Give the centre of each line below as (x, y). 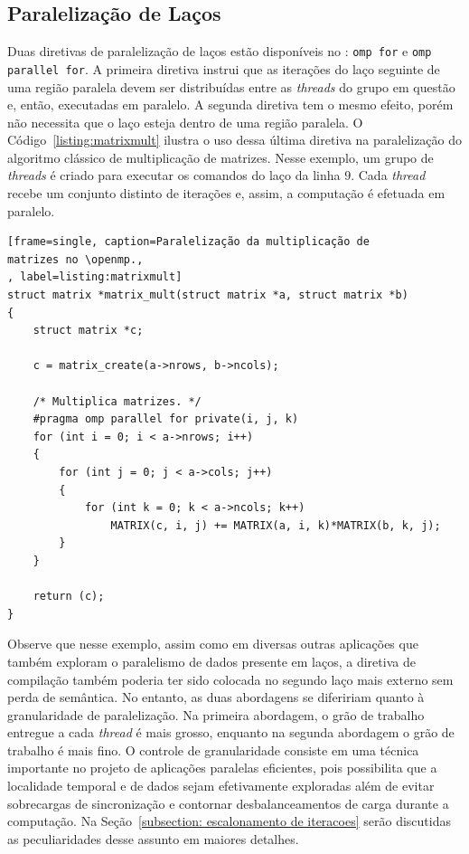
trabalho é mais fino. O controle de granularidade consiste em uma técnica (213, 750)
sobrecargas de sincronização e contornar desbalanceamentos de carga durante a (228, 803)
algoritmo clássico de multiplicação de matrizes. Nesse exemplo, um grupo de (220, 157)
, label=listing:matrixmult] (95, 277)
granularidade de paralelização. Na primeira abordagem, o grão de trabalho (216, 714)
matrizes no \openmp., (75, 259)
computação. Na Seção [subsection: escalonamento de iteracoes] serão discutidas (229, 821)
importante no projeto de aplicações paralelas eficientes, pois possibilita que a (222, 768)
